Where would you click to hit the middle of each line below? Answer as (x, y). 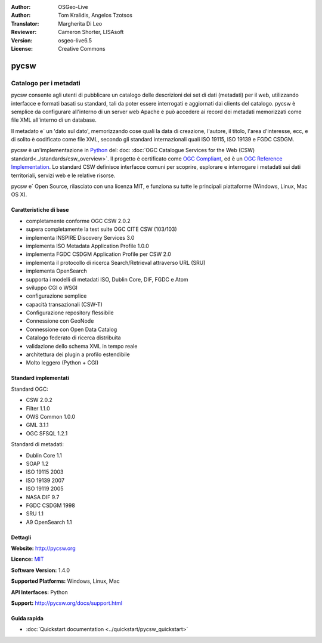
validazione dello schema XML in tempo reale (82, 346)
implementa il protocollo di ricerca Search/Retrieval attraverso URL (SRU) (116, 262)
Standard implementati (40, 378)
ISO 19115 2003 (45, 472)
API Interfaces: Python (39, 592)
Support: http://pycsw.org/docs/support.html (67, 603)
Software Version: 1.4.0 (41, 570)
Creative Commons (82, 48)
